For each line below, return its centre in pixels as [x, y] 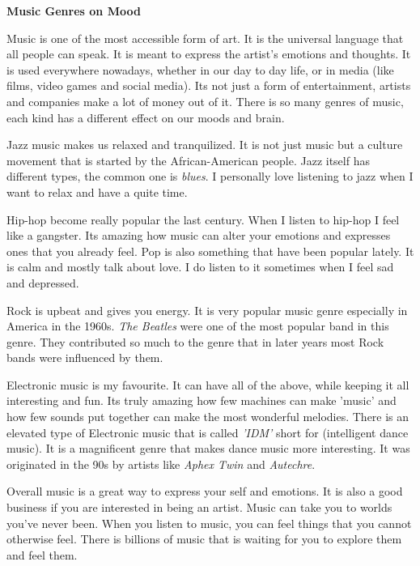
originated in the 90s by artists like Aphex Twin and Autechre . [161, 464]
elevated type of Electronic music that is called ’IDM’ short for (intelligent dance [208, 432]
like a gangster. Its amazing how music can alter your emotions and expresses [199, 235]
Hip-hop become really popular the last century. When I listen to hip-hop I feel [203, 219]
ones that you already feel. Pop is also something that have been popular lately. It [210, 251]
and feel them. [42, 554]
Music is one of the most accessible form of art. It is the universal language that [205, 38]
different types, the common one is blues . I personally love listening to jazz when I [210, 176]
